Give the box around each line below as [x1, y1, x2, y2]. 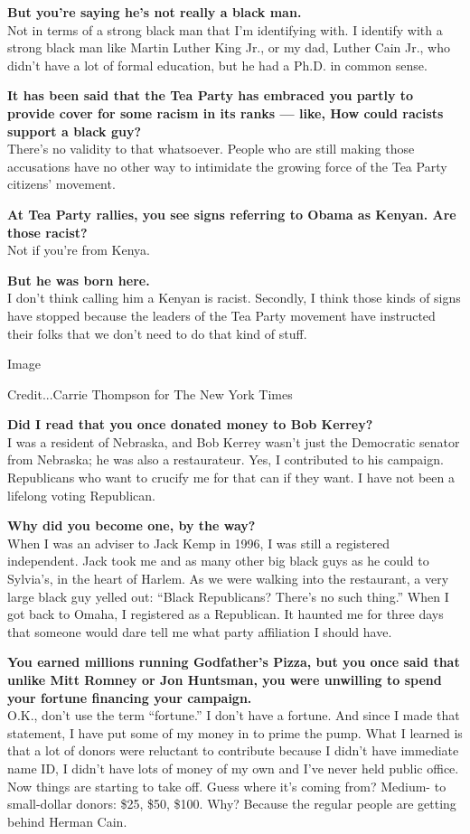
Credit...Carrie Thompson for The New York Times [7, 384, 293, 403]
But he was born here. [7, 270, 150, 289]
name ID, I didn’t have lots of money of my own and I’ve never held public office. [7, 758, 459, 777]
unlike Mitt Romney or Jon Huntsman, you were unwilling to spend [7, 670, 442, 689]
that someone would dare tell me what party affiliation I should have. [7, 622, 392, 641]
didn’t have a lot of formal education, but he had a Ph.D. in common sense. [7, 55, 428, 74]
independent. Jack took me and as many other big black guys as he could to [7, 551, 429, 570]
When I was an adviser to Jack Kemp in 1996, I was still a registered [7, 533, 390, 552]
